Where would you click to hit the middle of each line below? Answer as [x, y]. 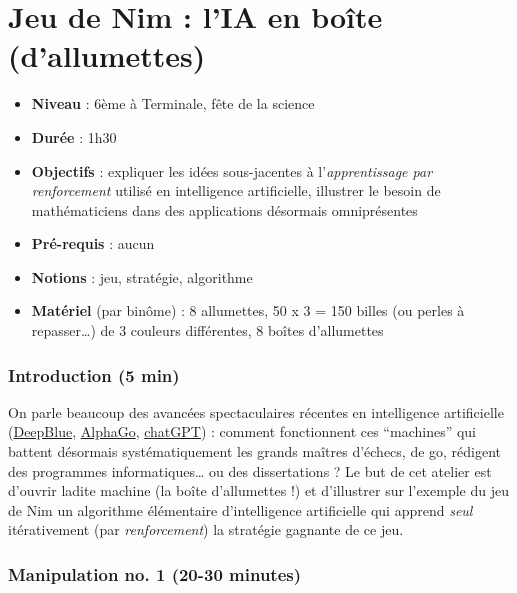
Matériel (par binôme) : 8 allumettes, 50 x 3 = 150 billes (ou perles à [248, 310]
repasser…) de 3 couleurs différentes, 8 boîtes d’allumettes [207, 330]
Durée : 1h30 [74, 136]
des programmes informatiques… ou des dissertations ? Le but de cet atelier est [250, 470]
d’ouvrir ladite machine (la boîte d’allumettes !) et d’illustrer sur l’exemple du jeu [258, 490]
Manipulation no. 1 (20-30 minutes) [155, 573]
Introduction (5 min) [94, 374]
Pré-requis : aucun [93, 243]
